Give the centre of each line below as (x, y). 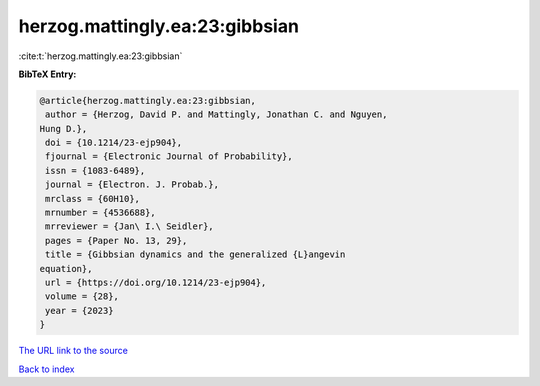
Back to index (46, 369)
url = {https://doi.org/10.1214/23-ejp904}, (156, 282)
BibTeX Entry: (47, 74)
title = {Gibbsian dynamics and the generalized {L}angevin (195, 254)
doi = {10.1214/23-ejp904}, (114, 143)
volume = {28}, (82, 296)
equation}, (66, 268)
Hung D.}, (63, 128)
